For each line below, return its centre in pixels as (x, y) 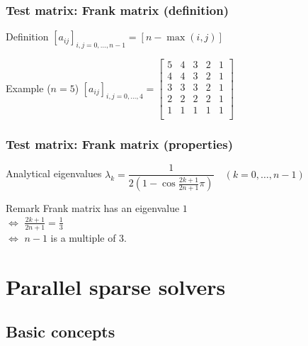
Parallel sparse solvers (116, 286)
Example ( (28, 88)
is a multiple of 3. (89, 237)
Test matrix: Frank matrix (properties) (119, 144)
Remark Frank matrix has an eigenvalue (93, 208)
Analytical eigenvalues (54, 173)
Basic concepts (61, 331)
